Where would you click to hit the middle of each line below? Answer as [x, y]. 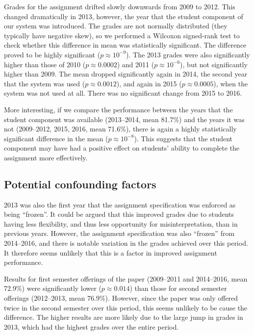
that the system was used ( [45, 83]
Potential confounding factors [80, 184]
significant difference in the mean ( [56, 138]
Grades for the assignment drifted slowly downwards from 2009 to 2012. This [120, 6]
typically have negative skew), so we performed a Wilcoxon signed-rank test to [122, 35]
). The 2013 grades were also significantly [188, 54]
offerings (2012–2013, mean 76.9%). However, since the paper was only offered [121, 298]
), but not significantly [214, 64]
